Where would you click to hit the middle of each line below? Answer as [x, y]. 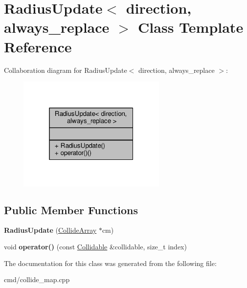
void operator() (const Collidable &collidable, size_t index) [95, 246]
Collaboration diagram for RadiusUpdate [66, 70]
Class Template [191, 27]
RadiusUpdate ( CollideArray [50, 230]
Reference [38, 46]
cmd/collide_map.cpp [37, 279]
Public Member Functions [71, 210]
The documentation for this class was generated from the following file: [110, 263]
